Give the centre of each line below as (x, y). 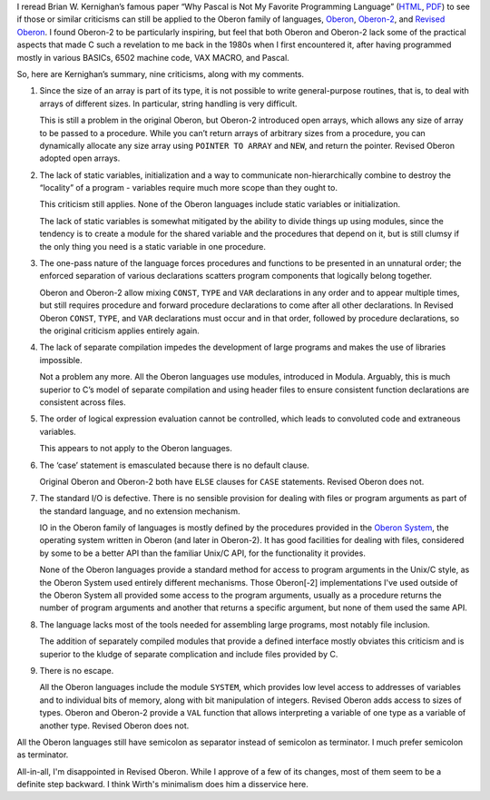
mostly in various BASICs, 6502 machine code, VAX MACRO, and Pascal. (153, 57)
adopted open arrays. (80, 158)
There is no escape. (77, 670)
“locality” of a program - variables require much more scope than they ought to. (188, 188)
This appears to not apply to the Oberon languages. (136, 449)
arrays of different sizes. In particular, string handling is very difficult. (168, 104)
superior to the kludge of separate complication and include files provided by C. (189, 654)
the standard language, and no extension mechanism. (140, 511)
